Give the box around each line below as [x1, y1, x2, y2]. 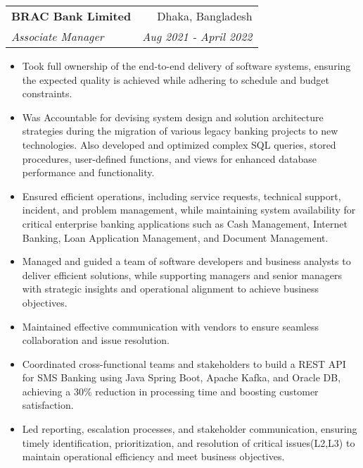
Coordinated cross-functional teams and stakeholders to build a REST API [22, 356, 346, 371]
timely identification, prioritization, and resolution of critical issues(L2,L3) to [22, 435, 355, 450]
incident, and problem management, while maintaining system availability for [22, 202, 356, 217]
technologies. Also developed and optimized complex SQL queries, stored [22, 137, 336, 152]
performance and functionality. [22, 165, 155, 180]
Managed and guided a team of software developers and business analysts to [22, 254, 351, 269]
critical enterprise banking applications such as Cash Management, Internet [22, 216, 348, 230]
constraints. [22, 86, 72, 101]
